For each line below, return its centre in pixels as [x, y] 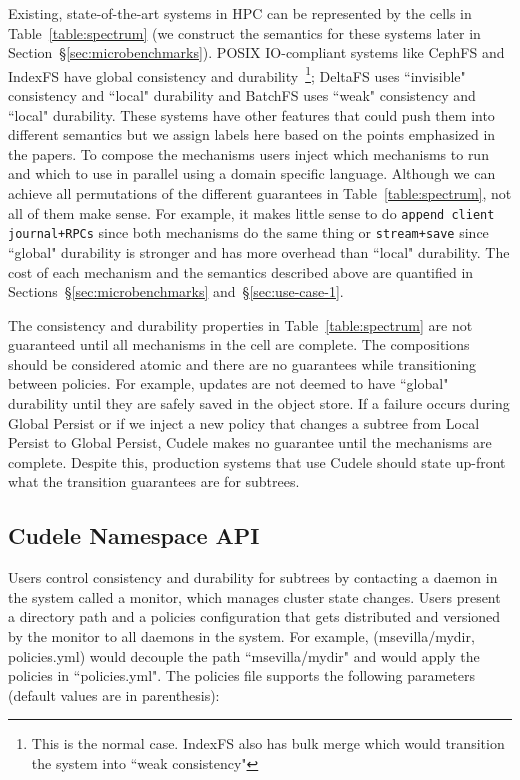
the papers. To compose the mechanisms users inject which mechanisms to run [248, 153]
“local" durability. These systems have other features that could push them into [251, 114]
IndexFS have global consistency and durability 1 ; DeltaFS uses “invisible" [237, 74]
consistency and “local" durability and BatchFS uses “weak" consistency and [242, 95]
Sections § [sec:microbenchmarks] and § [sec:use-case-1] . [176, 291]
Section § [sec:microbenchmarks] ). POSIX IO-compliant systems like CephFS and [256, 52]
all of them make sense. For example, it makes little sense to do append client [251, 212]
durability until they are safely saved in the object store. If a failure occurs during [259, 403]
